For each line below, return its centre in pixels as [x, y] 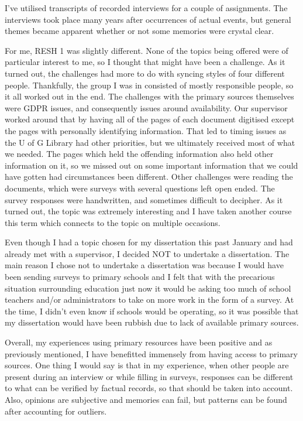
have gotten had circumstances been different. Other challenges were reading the [149, 177]
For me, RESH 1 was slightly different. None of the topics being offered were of [147, 50]
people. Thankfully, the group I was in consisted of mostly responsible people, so [149, 85]
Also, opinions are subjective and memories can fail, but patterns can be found [146, 399]
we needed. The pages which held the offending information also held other [139, 154]
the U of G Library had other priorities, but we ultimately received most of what [150, 142]
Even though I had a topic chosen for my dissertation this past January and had [149, 242]
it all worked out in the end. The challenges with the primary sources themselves [149, 96]
